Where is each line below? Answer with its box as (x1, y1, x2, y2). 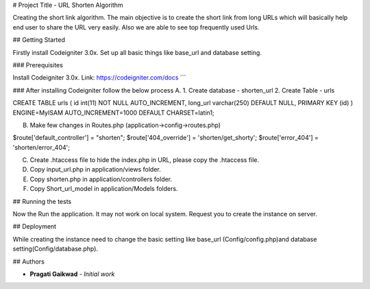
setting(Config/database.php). (12, 244, 99, 253)
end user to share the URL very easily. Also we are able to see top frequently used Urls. (12, 23, 260, 31)
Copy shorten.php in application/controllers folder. (29, 175, 173, 183)
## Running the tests (12, 197, 72, 205)
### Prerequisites (12, 60, 63, 69)
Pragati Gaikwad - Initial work (29, 270, 115, 278)
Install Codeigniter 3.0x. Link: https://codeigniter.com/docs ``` (12, 73, 186, 82)
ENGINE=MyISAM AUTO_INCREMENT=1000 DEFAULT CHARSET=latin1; (12, 108, 215, 117)
